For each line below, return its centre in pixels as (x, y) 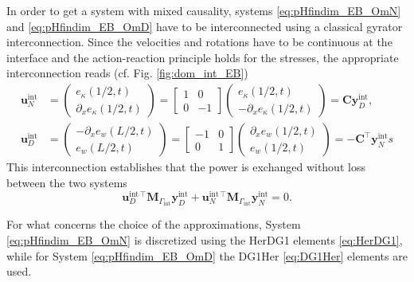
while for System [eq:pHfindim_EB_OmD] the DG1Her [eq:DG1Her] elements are (207, 255)
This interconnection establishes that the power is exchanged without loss (186, 167)
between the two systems (67, 182)
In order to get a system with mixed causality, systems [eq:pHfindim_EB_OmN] (204, 10)
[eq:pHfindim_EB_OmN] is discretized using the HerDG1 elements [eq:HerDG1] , (205, 239)
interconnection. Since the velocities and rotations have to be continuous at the (199, 42)
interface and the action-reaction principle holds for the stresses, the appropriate (203, 57)
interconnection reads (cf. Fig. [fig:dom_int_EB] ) (127, 73)
